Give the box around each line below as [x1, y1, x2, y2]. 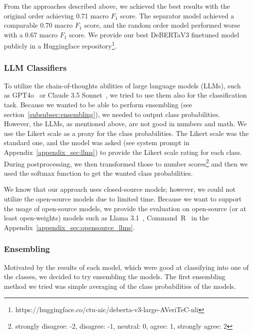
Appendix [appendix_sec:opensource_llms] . [4, 222, 135, 232]
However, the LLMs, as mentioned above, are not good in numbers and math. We [4, 118, 247, 129]
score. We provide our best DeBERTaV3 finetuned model [69, 29, 239, 39]
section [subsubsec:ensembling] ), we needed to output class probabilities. [4, 109, 220, 119]
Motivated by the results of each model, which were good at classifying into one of [4, 262, 249, 272]
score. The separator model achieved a [120, 10, 234, 20]
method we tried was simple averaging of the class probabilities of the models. [4, 281, 236, 291]
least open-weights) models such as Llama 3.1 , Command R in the [4, 213, 209, 223]
